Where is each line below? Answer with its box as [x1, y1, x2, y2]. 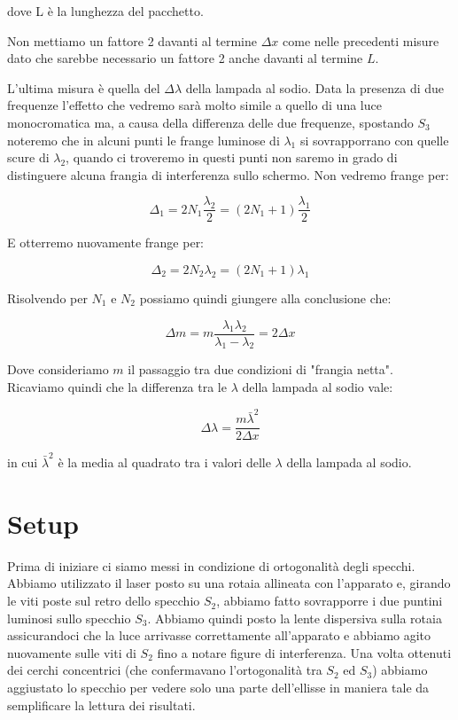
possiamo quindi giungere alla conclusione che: [139, 289, 392, 307]
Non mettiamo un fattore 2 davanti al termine [7, 31, 258, 50]
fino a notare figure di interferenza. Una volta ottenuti [157, 643, 452, 661]
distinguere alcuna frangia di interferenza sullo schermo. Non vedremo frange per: [7, 165, 449, 184]
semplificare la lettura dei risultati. [7, 695, 196, 714]
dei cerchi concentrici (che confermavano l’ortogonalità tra [7, 661, 322, 679]
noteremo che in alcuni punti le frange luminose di [7, 130, 280, 149]
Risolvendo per [7, 289, 88, 307]
